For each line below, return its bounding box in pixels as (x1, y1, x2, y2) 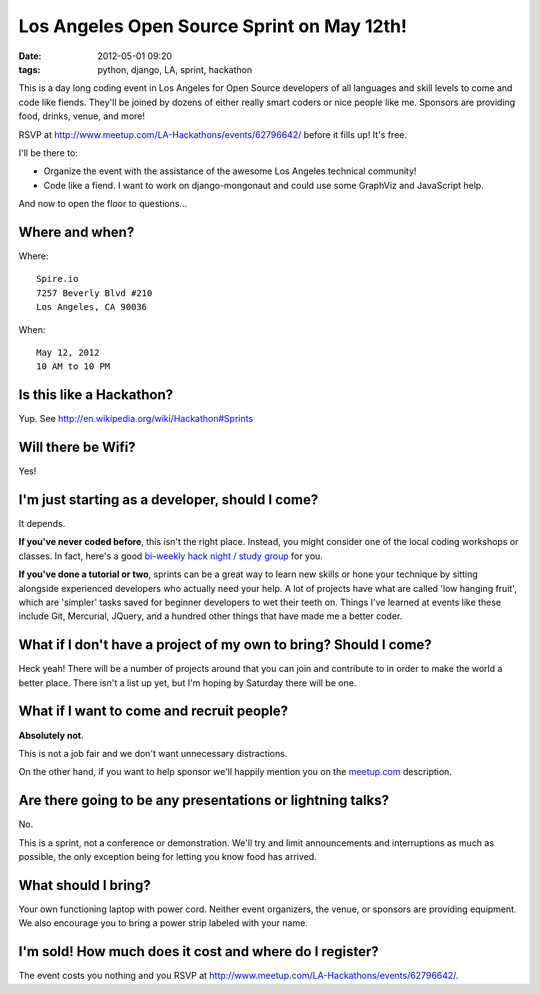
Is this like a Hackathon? (18, 386, 174, 404)
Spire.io (36, 273, 79, 285)
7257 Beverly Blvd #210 (36, 287, 153, 299)
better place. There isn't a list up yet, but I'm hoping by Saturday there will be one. (18, 676, 357, 689)
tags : (18, 63, 41, 75)
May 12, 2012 (36, 346, 100, 358)
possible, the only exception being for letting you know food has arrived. (18, 851, 317, 863)
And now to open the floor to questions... (18, 198, 188, 210)
